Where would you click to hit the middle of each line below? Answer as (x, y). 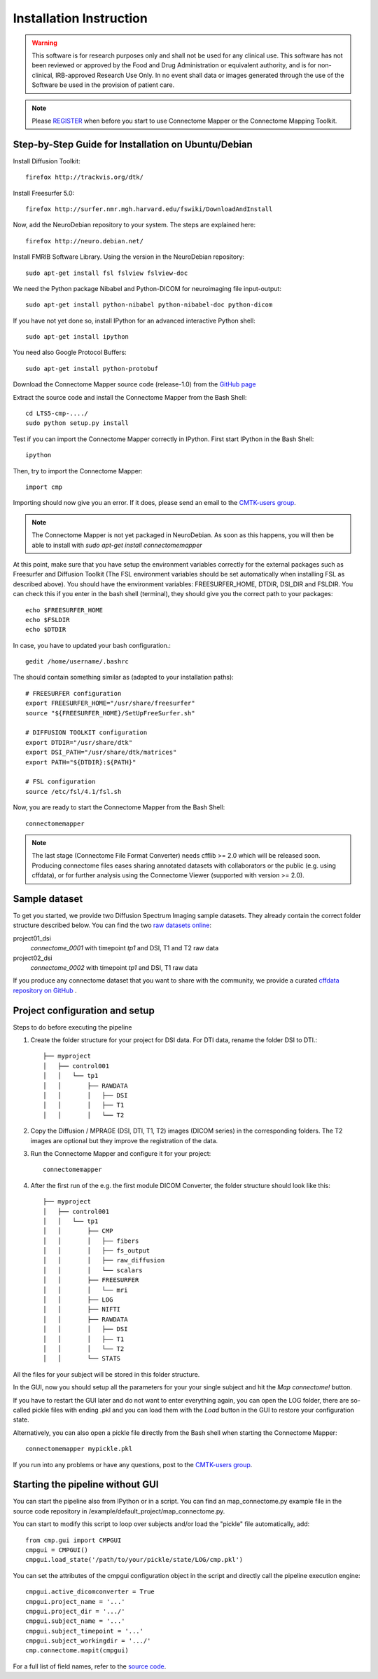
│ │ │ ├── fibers (91, 1241)
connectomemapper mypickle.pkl (79, 1449)
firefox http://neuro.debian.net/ (84, 241)
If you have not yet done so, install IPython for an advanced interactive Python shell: (134, 321)
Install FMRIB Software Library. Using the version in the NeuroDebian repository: (129, 257)
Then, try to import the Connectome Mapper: (78, 471)
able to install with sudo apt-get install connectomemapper (117, 545)
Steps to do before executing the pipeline (72, 1027)
